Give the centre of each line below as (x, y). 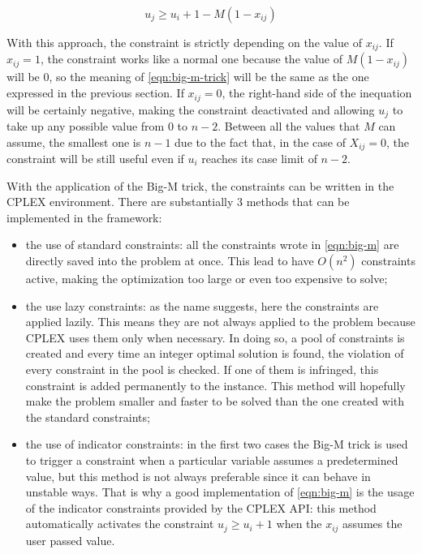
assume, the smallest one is (74, 142)
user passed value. (70, 540)
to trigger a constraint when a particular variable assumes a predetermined (212, 460)
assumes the (372, 524)
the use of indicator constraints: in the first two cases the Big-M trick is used (217, 444)
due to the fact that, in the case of (260, 142)
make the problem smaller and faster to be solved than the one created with (215, 401)
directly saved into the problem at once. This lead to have (170, 260)
